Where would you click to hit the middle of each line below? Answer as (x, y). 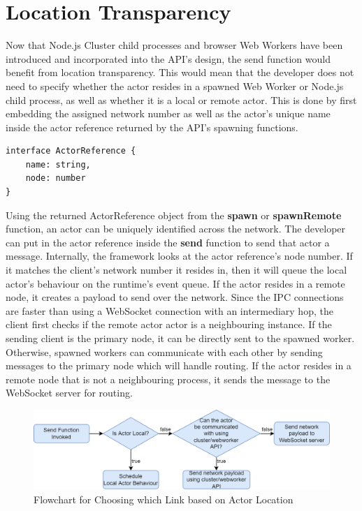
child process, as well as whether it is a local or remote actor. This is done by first (181, 99)
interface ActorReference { (71, 151)
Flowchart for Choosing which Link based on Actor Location (164, 499)
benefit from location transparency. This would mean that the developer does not (180, 72)
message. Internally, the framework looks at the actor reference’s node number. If (179, 256)
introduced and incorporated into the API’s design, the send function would (168, 58)
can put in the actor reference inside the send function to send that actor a (168, 242)
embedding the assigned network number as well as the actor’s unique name (168, 113)
